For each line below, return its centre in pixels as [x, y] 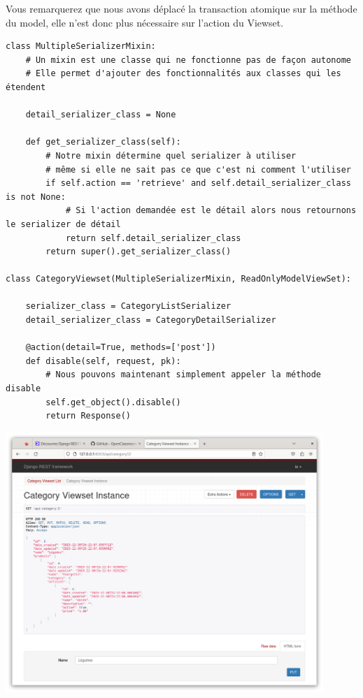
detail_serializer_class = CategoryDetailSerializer [151, 320]
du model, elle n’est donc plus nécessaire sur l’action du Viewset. [145, 22]
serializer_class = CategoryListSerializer [128, 306]
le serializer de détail [63, 224]
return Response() [88, 416]
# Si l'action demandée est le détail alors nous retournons [211, 211]
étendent [26, 87]
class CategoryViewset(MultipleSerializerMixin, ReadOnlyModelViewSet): [178, 279]
